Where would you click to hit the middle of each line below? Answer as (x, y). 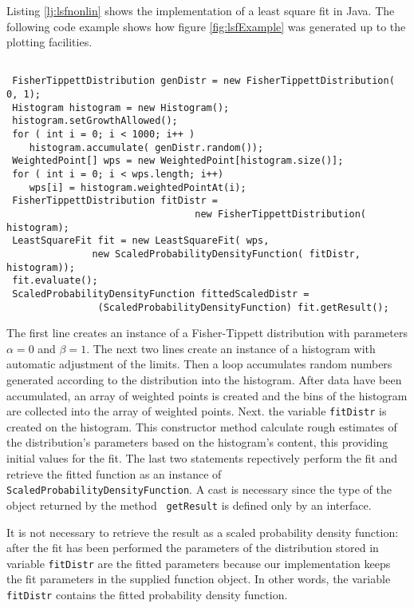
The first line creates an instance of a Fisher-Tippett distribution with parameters (207, 333)
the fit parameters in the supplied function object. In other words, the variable (199, 579)
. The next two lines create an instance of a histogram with (231, 348)
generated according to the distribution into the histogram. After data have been (204, 380)
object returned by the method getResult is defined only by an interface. (189, 505)
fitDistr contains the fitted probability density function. (147, 594)
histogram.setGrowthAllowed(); (95, 121)
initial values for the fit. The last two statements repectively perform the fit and (202, 458)
